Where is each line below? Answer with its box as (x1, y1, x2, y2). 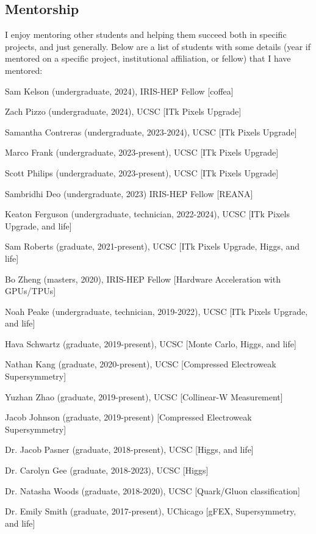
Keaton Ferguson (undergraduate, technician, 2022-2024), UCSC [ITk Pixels (5, 207, 290, 220)
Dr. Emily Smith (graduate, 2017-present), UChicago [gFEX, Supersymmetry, (5, 505, 296, 518)
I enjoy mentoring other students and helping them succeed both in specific (5, 28, 287, 41)
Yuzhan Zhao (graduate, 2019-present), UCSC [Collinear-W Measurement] (5, 390, 283, 403)
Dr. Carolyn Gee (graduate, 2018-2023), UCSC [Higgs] (5, 464, 209, 477)
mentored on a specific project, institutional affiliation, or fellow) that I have (5, 52, 291, 65)
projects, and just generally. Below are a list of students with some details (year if (5, 40, 311, 52)
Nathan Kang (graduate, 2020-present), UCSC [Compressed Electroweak (5, 358, 276, 370)
